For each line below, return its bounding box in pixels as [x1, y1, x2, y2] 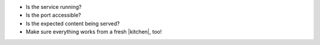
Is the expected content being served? [25, 20, 120, 27]
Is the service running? [25, 4, 82, 10]
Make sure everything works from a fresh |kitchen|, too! [25, 28, 162, 36]
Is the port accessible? [25, 12, 81, 19]
